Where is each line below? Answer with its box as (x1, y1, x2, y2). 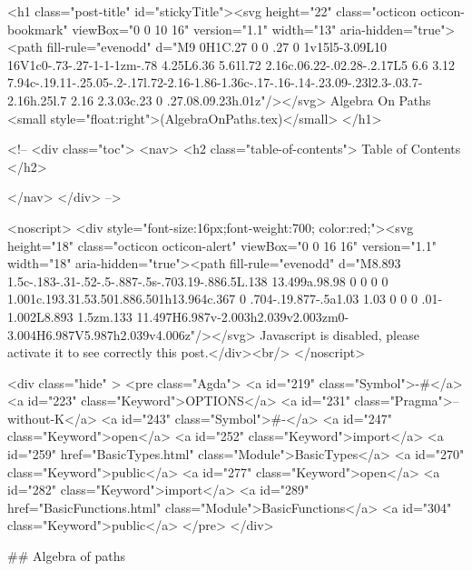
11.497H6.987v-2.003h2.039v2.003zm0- (136, 306, 349, 326)
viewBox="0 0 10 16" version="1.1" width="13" (72, 19, 337, 38)
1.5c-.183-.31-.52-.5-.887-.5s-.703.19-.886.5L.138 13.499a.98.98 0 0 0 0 (7, 271, 388, 290)
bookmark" (7, 19, 68, 38)
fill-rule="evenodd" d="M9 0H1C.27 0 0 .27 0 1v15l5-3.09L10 (46, 37, 388, 56)
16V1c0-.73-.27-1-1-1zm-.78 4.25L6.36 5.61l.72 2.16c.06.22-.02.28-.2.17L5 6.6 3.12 (7, 55, 456, 74)
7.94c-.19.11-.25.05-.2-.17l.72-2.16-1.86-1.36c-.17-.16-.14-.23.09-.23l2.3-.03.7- (7, 73, 423, 92)
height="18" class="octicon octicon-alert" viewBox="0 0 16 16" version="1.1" (7, 235, 437, 255)
